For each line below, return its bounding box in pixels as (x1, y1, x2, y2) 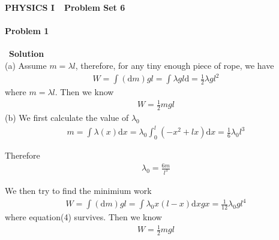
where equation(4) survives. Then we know (5, 211, 162, 223)
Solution (9, 47, 44, 60)
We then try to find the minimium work (5, 184, 152, 197)
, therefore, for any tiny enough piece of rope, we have (75, 59, 274, 71)
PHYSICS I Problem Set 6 (5, 1, 125, 13)
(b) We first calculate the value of (5, 111, 129, 124)
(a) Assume (5, 59, 47, 71)
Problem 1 (5, 25, 49, 37)
